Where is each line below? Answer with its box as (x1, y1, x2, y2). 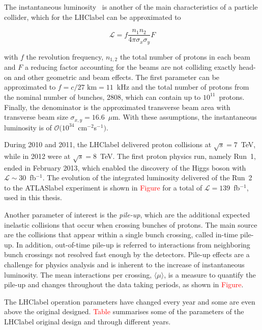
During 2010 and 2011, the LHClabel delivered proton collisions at (4, 139, 212, 150)
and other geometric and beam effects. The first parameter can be (14, 71, 220, 82)
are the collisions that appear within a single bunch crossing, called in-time (4, 229, 238, 240)
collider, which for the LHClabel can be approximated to (4, 11, 181, 22)
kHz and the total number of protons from (117, 81, 249, 92)
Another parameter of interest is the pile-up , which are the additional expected (4, 209, 250, 220)
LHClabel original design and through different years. (4, 316, 171, 327)
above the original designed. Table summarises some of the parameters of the (4, 306, 244, 317)
